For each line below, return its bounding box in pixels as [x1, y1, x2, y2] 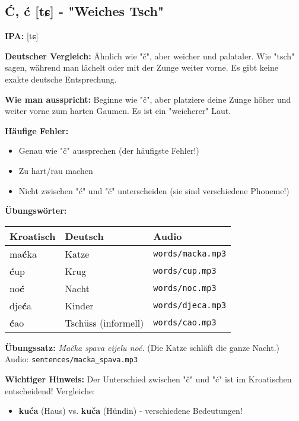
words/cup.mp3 [153, 266, 217, 276]
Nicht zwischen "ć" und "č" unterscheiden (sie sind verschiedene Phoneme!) [18, 184, 290, 197]
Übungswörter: [5, 204, 67, 217]
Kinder [65, 298, 94, 312]
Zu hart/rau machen [18, 164, 93, 176]
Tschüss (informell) [65, 315, 144, 330]
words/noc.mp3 [153, 283, 217, 293]
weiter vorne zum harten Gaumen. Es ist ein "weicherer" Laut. [5, 105, 231, 117]
